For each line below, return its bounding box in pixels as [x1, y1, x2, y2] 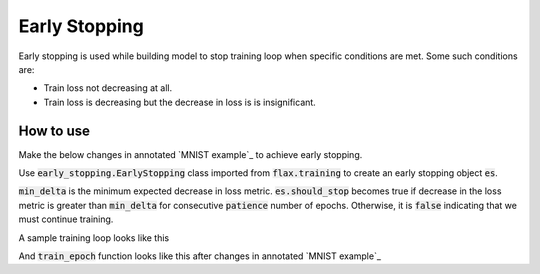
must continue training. [18, 213, 114, 225]
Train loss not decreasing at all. [43, 82, 173, 94]
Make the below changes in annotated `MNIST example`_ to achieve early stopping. [18, 148, 363, 160]
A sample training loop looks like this [18, 231, 170, 244]
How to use [18, 122, 90, 139]
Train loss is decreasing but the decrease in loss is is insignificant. [43, 96, 317, 108]
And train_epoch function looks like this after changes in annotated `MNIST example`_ [18, 250, 382, 262]
